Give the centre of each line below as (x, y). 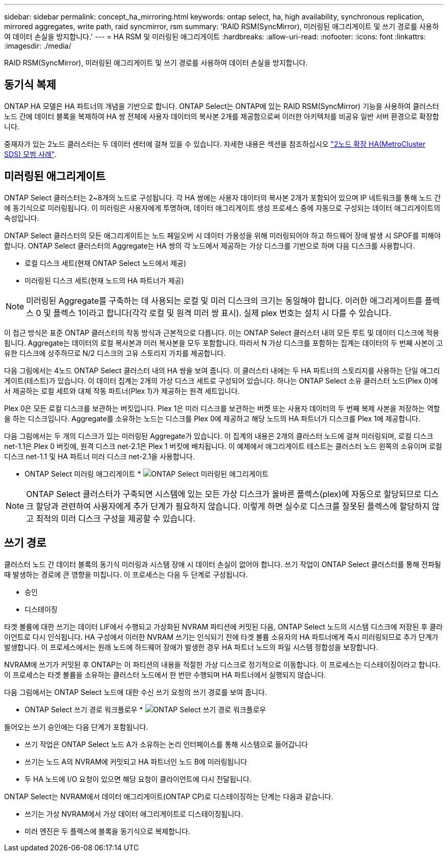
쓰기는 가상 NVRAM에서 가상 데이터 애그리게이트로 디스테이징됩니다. (134, 814)
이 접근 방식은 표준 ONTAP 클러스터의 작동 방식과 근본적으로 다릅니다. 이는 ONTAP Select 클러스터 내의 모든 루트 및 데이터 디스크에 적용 (222, 332)
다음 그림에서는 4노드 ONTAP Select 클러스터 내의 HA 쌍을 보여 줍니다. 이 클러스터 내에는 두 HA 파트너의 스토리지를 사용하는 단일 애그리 (222, 370)
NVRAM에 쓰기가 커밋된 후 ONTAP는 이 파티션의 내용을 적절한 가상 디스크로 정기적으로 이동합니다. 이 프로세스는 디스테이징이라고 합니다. (222, 664)
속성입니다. (22, 218)
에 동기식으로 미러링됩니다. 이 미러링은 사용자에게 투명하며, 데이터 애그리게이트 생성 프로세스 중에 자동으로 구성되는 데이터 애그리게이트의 (222, 208)
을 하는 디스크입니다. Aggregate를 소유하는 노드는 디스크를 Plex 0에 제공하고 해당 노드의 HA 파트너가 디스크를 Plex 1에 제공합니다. (212, 418)
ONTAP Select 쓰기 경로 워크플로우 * (84, 709)
